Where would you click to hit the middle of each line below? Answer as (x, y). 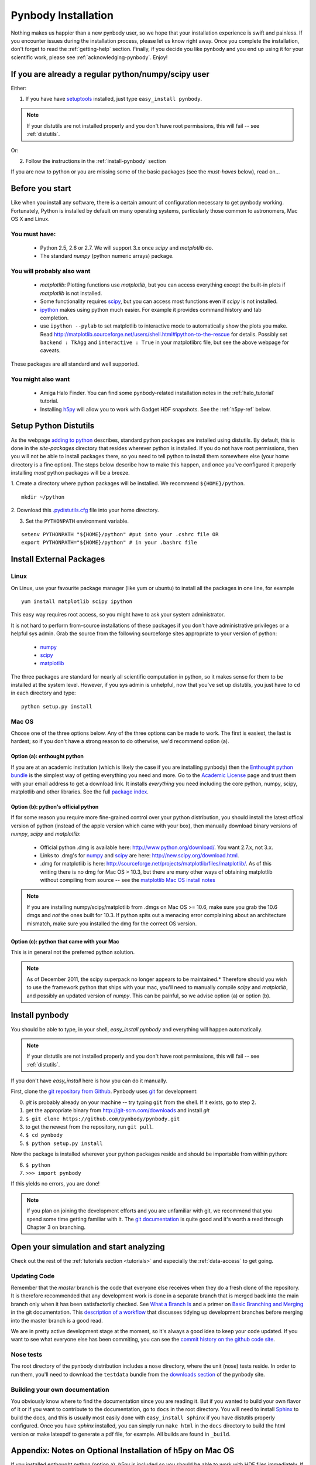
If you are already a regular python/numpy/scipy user (110, 74)
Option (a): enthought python (47, 757)
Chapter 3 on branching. (56, 1227)
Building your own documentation (60, 1389)
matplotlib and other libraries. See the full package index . (80, 792)
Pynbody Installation (62, 15)
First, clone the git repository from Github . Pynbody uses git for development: (104, 1091)
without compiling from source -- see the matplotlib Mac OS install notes (128, 880)
